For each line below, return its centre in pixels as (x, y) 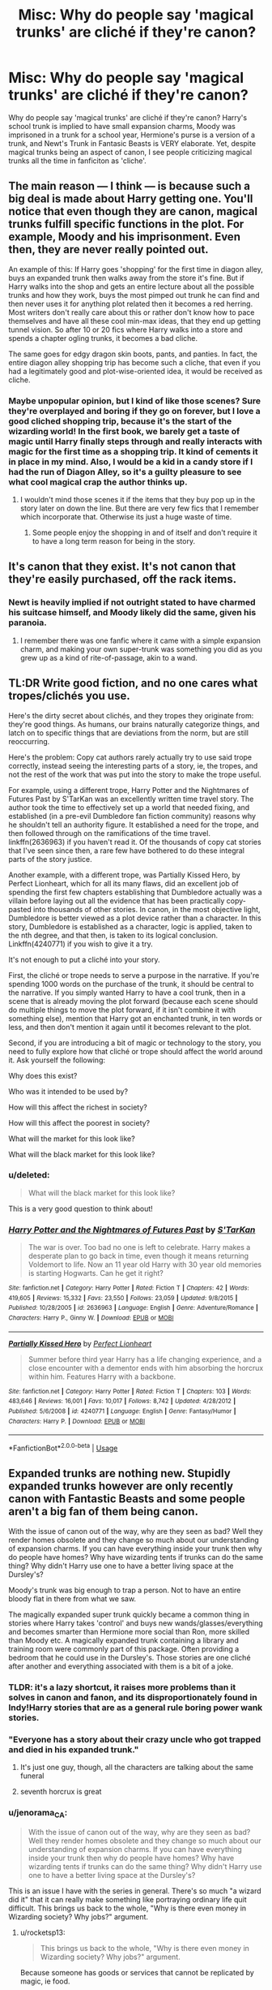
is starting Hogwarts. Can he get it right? (96, 1273)
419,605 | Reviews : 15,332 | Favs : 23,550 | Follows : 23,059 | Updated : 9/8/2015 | (123, 1298)
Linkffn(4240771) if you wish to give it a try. (81, 944)
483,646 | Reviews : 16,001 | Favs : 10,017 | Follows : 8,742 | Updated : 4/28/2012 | (122, 1402)
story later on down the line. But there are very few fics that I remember (139, 508)
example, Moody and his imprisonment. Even (125, 237)
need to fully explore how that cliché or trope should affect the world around (136, 1051)
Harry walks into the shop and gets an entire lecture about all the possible (132, 286)
